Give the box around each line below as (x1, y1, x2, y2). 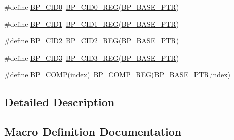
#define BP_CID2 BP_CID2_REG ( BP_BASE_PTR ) (4, 35, 179, 46)
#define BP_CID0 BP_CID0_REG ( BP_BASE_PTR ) (4, 2, 179, 12)
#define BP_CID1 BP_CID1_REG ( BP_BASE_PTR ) (4, 18, 179, 29)
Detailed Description (4, 94, 115, 110)
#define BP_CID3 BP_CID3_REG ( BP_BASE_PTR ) (4, 52, 179, 63)
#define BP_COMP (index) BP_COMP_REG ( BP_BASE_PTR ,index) (4, 69, 231, 80)
